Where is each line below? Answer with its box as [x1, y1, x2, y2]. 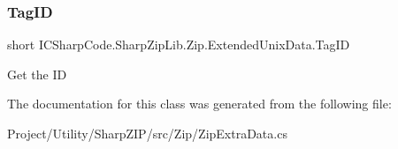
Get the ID [7, 64, 67, 83]
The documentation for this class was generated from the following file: [7, 94, 392, 113]
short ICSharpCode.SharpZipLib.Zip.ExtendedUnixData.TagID [7, 35, 350, 54]
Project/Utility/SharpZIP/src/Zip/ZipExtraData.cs [7, 124, 287, 142]
